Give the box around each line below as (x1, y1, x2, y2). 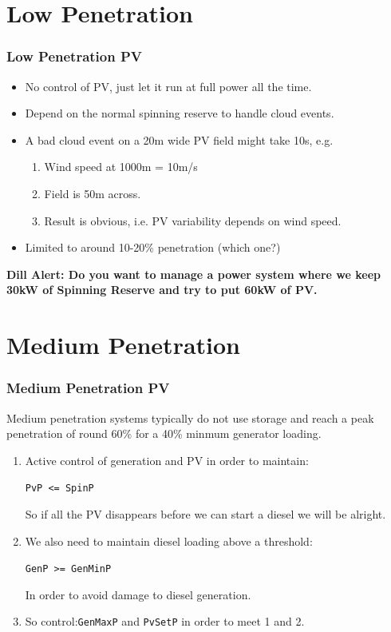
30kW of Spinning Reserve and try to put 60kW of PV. (6, 281, 318, 298)
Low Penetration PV (6, 46, 143, 66)
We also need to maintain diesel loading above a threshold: (25, 532, 313, 549)
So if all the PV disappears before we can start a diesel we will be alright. (25, 505, 386, 522)
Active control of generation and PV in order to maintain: (25, 451, 309, 468)
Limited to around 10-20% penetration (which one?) (25, 239, 281, 256)
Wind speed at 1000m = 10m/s (44, 158, 198, 175)
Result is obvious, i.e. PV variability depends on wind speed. (44, 212, 342, 229)
